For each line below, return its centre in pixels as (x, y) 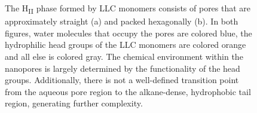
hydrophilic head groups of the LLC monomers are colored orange (126, 45)
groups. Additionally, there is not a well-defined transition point (122, 80)
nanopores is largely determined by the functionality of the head (123, 68)
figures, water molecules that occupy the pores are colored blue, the (128, 33)
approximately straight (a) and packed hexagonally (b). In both (122, 21)
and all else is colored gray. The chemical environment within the (124, 56)
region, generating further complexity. (74, 103)
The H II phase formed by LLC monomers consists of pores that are (128, 9)
